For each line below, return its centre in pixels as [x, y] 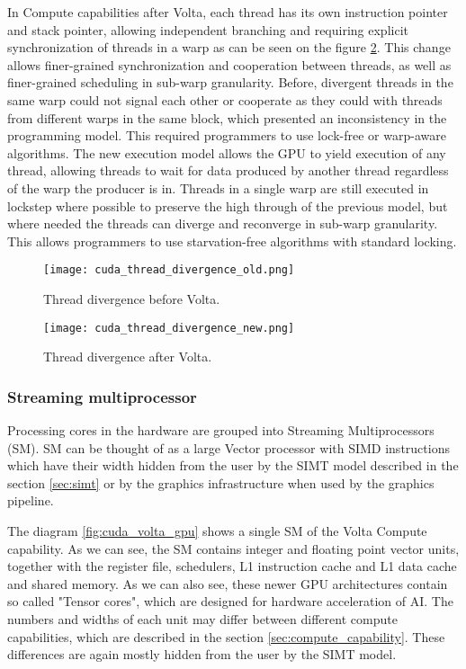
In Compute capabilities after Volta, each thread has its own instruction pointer [228, 12]
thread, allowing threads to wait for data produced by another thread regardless [228, 170]
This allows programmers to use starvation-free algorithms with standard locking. [232, 241]
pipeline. [31, 500]
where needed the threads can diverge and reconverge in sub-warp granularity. [223, 223]
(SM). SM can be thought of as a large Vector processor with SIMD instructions [229, 447]
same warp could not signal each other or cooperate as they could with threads [225, 99]
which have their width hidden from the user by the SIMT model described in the [233, 465]
